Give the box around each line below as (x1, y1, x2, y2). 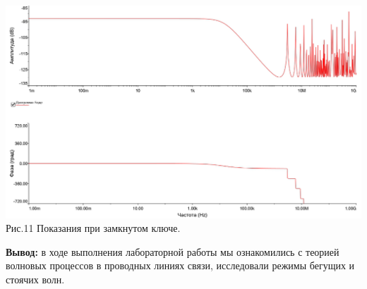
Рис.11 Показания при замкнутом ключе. (6, 221, 181, 235)
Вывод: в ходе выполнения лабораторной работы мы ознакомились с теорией (6, 244, 339, 259)
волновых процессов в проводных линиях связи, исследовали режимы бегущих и (6, 258, 355, 273)
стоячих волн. (6, 272, 65, 287)
